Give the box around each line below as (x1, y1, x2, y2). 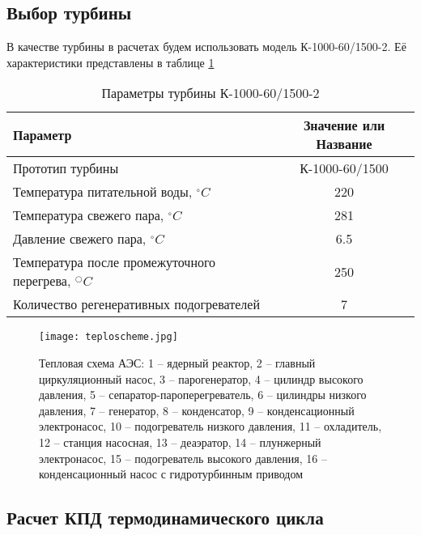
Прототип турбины (13, 159, 119, 178)
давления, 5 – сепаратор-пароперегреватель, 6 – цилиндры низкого (39, 386, 367, 403)
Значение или (303, 116, 385, 135)
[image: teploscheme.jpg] (39, 331, 178, 343)
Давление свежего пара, (13, 229, 147, 248)
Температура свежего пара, (13, 206, 164, 225)
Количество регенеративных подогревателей (13, 295, 260, 314)
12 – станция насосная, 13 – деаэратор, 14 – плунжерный (39, 434, 321, 451)
